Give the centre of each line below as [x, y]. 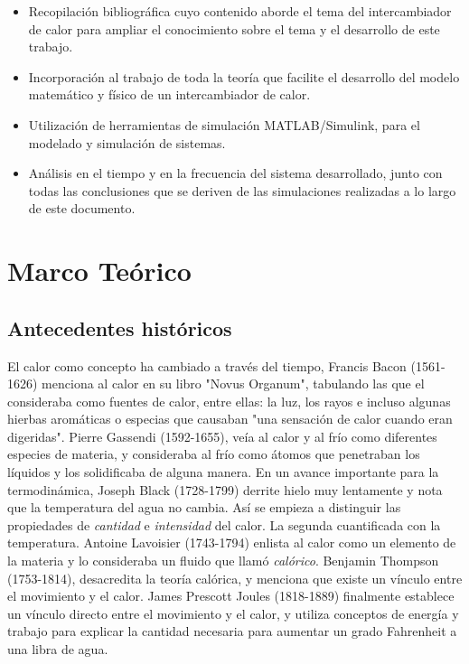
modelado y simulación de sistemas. [127, 142]
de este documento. [82, 208]
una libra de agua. [58, 649]
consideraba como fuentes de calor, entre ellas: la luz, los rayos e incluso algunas [229, 401]
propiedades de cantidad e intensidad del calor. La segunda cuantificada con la [224, 524]
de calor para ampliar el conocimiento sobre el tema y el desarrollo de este [234, 28]
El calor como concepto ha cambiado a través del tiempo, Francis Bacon [207, 365]
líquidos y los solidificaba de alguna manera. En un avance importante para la [223, 472]
